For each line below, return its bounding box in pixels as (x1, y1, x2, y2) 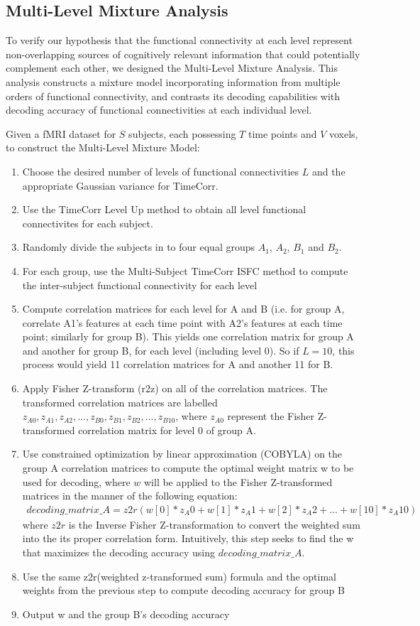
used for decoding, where (22, 474, 131, 489)
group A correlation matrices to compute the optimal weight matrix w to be (22, 460, 354, 475)
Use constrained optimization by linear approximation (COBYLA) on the (22, 446, 343, 461)
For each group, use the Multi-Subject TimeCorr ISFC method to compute (22, 263, 348, 278)
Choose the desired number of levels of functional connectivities (22, 163, 299, 178)
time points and (248, 126, 317, 141)
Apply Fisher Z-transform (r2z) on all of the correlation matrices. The (22, 381, 328, 396)
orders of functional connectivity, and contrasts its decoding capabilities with (6, 88, 341, 103)
